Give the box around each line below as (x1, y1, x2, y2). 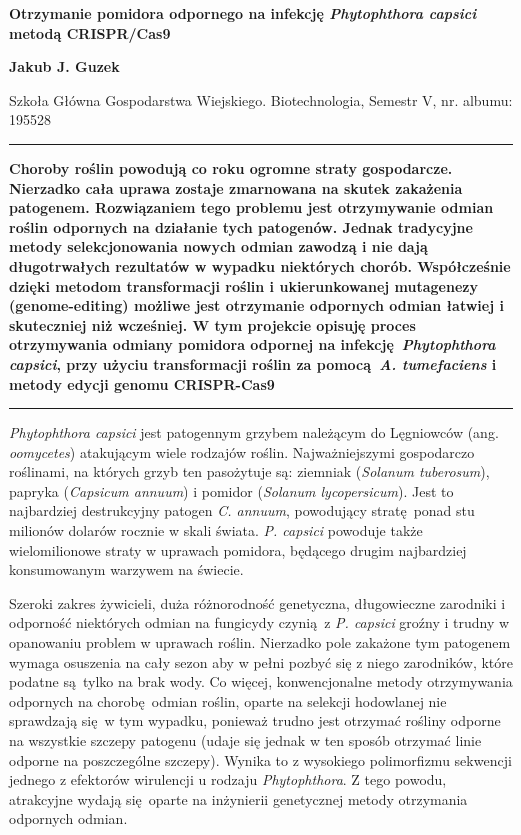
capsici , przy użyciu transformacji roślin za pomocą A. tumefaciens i (9, 353, 497, 374)
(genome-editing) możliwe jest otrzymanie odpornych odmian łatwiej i (9, 295, 504, 316)
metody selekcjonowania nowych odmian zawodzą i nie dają (9, 236, 428, 257)
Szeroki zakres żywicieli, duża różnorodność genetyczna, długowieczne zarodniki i (9, 592, 506, 613)
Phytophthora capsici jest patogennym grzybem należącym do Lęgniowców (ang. (9, 422, 499, 443)
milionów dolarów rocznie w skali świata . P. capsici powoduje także (9, 520, 423, 541)
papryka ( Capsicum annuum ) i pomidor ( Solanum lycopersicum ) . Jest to (9, 480, 454, 501)
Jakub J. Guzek (9, 56, 120, 77)
